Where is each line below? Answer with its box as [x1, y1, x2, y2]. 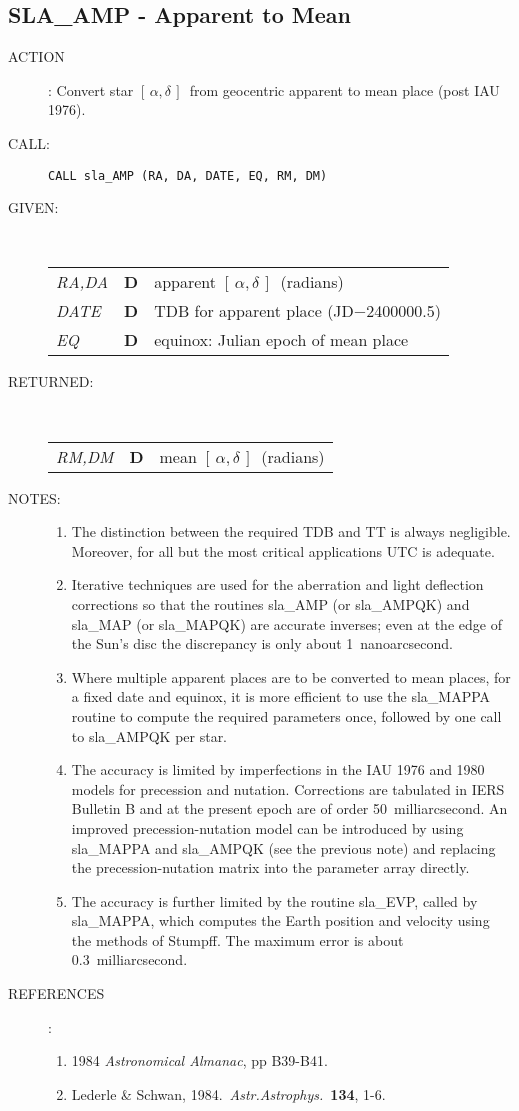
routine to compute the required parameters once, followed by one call [71, 705, 502, 726]
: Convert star [48, 79, 134, 100]
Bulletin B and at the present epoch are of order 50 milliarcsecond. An [71, 798, 508, 819]
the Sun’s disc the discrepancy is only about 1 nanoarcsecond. [71, 633, 454, 654]
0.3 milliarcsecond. [71, 949, 188, 970]
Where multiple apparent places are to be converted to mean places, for [71, 666, 511, 687]
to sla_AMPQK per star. [71, 725, 228, 746]
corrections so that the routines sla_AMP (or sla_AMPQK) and [71, 593, 470, 614]
